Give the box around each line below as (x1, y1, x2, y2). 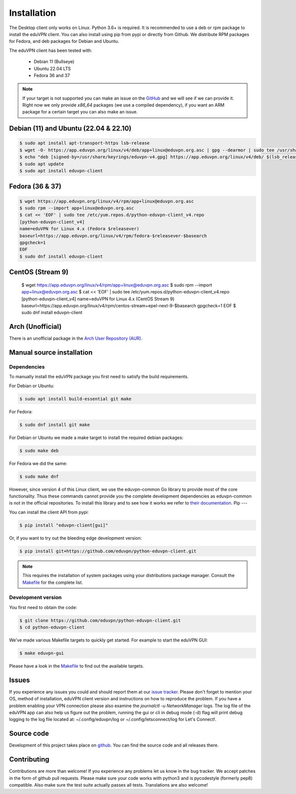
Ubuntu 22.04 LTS (34, 66, 71, 72)
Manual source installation (9, 348, 93, 357)
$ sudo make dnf (19, 473, 59, 479)
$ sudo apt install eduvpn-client (19, 168, 103, 174)
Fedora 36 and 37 (34, 72, 70, 78)
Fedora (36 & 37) (9, 182, 62, 191)
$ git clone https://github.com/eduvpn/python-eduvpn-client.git (19, 617, 181, 623)
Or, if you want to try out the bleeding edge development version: (9, 535, 142, 541)
